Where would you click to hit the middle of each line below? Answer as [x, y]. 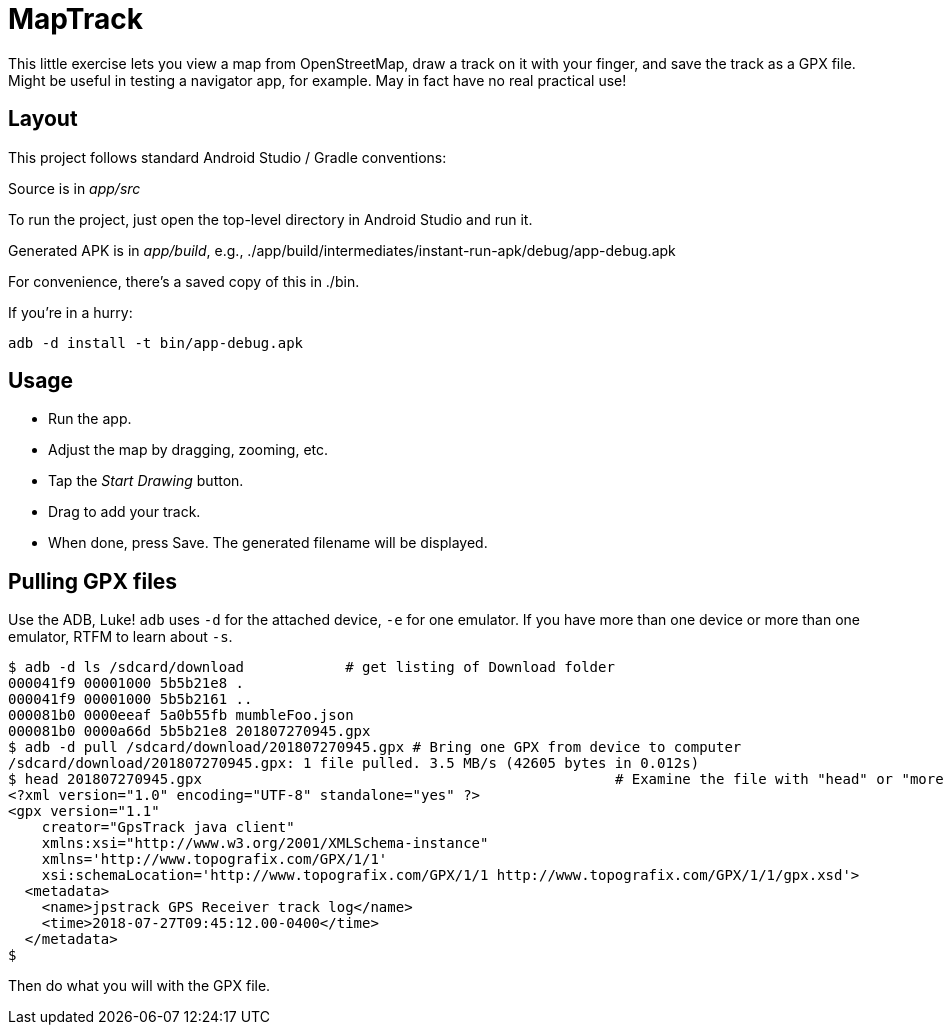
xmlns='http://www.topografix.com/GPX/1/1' [214, 859]
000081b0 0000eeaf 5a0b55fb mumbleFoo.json [181, 715]
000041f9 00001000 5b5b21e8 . [126, 683]
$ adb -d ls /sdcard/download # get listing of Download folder [311, 667]
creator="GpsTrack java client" [168, 827]
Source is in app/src [74, 188]
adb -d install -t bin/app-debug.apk [156, 342]
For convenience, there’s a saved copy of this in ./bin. [184, 281]
